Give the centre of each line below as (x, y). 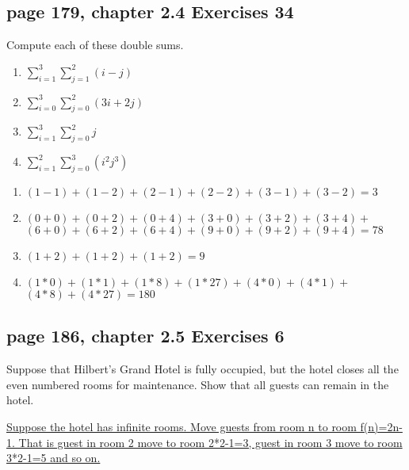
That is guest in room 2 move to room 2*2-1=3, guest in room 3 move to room (210, 442)
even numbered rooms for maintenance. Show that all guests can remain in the (198, 384)
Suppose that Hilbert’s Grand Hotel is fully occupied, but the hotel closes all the (203, 369)
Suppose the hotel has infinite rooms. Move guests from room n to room (182, 426)
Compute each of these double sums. (95, 45)
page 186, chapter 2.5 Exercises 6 (145, 336)
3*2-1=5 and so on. (54, 458)
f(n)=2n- (381, 426)
